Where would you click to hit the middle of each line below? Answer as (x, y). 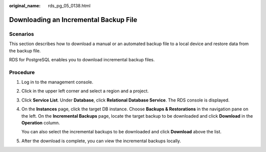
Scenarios (22, 34)
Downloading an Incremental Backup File (73, 20)
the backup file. (25, 51)
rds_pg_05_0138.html (69, 6)
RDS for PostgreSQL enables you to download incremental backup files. (82, 59)
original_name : (25, 6)
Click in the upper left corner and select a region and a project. (85, 91)
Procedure (22, 72)
